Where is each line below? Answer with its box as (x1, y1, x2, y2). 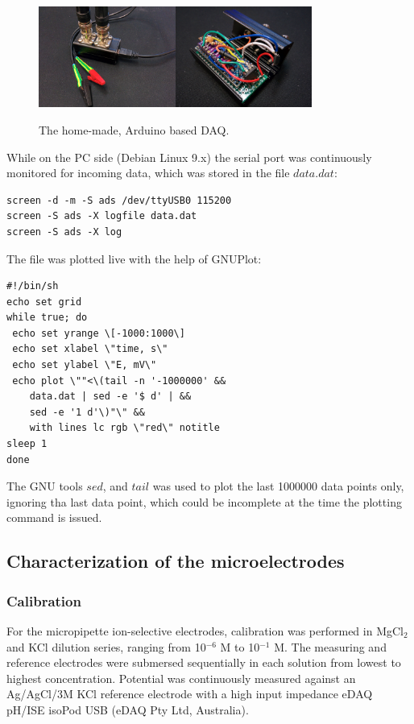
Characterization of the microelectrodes (6, 548, 345, 573)
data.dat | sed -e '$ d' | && (29, 391, 192, 403)
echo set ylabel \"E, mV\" (12, 359, 157, 371)
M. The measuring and (274, 638, 387, 655)
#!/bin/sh (6, 280, 59, 292)
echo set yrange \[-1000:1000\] (12, 327, 185, 339)
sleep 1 (6, 438, 48, 450)
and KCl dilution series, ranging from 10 (6, 638, 206, 655)
